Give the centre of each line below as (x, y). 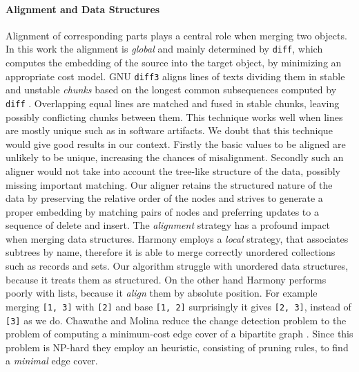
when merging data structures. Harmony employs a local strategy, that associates (177, 238)
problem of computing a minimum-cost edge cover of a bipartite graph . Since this (179, 334)
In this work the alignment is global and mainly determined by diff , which (164, 49)
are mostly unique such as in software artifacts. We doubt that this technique (169, 130)
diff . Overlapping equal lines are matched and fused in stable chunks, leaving (173, 103)
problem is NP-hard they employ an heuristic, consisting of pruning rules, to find (177, 347)
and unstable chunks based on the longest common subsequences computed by (171, 90)
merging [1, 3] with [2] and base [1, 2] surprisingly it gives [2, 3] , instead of (178, 306)
